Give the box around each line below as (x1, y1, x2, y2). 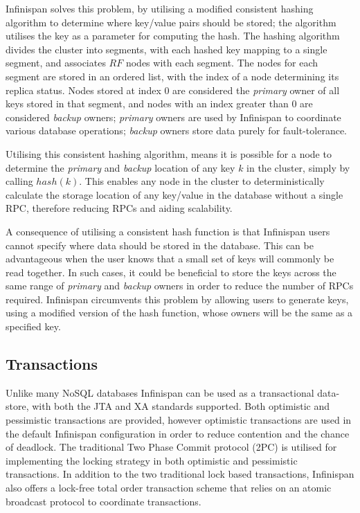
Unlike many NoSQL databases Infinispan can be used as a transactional (6, 385, 314, 399)
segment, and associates (6, 55, 106, 70)
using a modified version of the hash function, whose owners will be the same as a (6, 305, 353, 320)
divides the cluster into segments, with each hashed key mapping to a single (6, 42, 327, 56)
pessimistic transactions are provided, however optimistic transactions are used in (6, 413, 352, 427)
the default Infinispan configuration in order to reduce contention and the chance (6, 426, 350, 440)
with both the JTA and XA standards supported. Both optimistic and (32, 399, 330, 413)
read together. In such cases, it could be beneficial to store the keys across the (6, 264, 336, 279)
